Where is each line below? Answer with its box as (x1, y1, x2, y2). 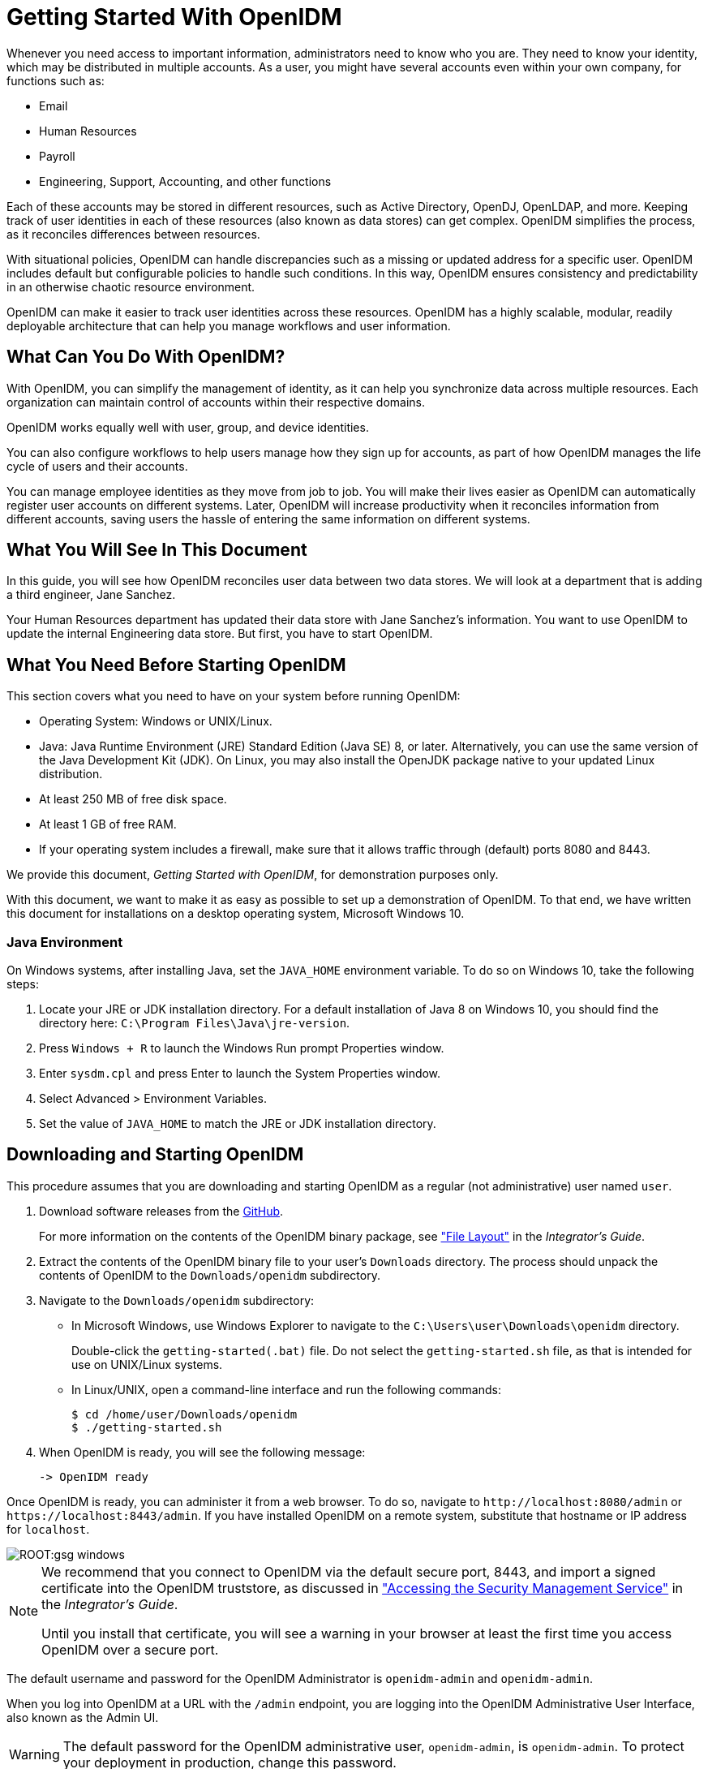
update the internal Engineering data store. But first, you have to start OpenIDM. (6, 626, 433, 641)
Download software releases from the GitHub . (39, 1203, 284, 1218)
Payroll (39, 148, 75, 163)
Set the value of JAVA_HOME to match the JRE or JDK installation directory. (39, 1117, 436, 1131)
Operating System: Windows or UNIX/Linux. (39, 714, 272, 729)
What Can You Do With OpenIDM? (6, 346, 285, 368)
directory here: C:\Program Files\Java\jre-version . (39, 1016, 350, 1031)
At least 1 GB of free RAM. (39, 817, 177, 832)
